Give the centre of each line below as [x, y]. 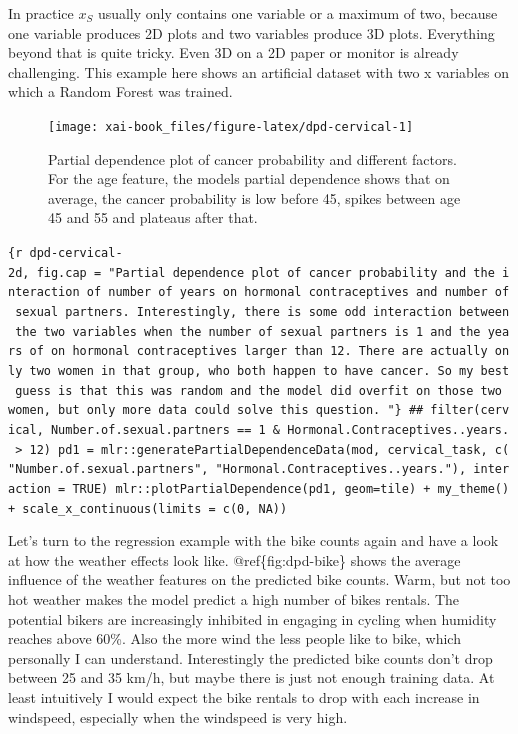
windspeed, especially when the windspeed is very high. [178, 716]
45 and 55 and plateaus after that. [153, 217]
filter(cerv [470, 410]
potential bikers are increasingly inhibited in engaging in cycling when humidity [252, 618]
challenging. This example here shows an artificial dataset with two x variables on [258, 71]
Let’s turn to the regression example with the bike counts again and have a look [253, 540]
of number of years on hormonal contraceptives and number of [298, 292]
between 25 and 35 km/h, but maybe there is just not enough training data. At [251, 677]
